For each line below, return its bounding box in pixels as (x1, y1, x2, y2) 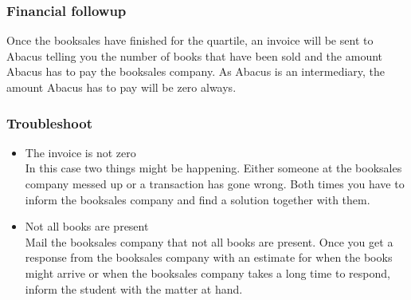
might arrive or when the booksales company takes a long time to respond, (25, 264, 390, 281)
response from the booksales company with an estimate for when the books (25, 249, 393, 266)
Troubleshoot (6, 112, 92, 132)
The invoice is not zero (25, 144, 136, 160)
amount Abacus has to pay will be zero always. (6, 79, 237, 95)
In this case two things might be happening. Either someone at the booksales (25, 160, 402, 176)
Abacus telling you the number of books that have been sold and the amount (6, 47, 383, 64)
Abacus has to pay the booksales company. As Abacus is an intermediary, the (6, 63, 386, 80)
